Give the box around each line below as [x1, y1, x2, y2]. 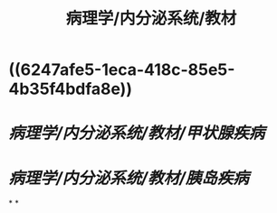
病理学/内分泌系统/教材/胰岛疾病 [8, 168, 250, 188]
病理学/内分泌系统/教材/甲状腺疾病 [8, 123, 265, 144]
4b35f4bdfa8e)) [8, 79, 133, 99]
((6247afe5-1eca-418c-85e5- [8, 60, 235, 80]
